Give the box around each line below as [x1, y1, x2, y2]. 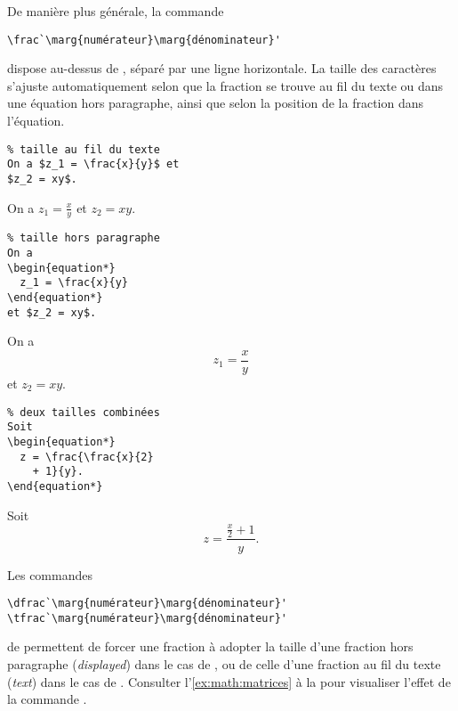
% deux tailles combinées [7, 405, 160, 419]
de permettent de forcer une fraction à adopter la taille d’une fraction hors [7, 637, 414, 656]
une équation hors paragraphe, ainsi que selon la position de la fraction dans [7, 94, 424, 112]
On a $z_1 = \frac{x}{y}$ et [7, 158, 180, 171]
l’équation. [7, 111, 65, 130]
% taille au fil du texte [7, 143, 160, 156]
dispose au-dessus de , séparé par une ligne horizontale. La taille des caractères [7, 59, 437, 78]
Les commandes [7, 565, 92, 584]
